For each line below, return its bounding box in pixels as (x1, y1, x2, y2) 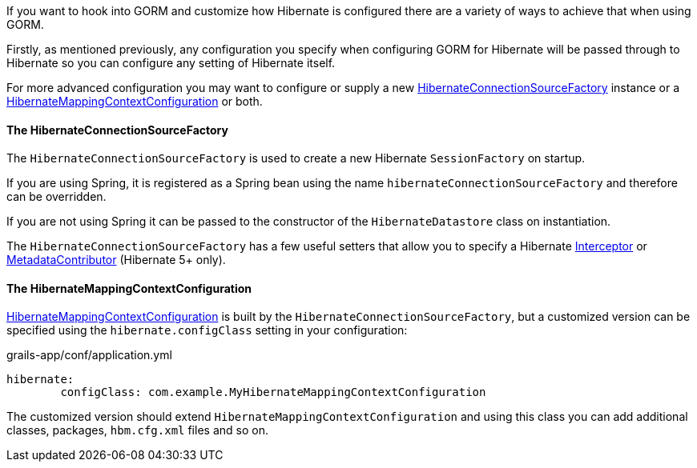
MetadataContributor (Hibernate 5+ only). (6, 253, 226, 267)
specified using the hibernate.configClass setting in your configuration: (6, 323, 408, 338)
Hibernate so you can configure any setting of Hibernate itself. (6, 56, 336, 70)
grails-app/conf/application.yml (6, 348, 172, 362)
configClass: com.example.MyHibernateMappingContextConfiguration (60, 386, 486, 399)
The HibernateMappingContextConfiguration (6, 281, 252, 295)
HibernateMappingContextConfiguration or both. (6, 94, 263, 108)
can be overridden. (6, 190, 107, 204)
